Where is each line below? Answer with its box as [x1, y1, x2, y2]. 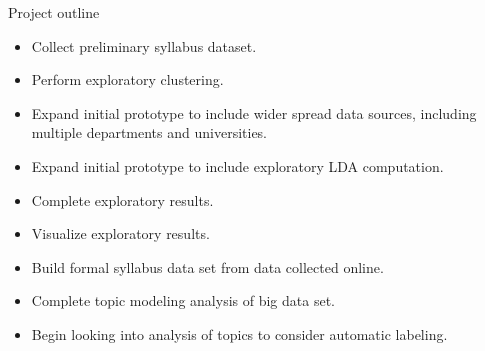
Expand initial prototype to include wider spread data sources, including [31, 102, 477, 123]
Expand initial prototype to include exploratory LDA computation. [31, 155, 444, 176]
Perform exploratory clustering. [31, 69, 224, 90]
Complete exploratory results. [31, 189, 214, 210]
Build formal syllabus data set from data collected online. [31, 256, 384, 277]
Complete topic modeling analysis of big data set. [31, 290, 335, 311]
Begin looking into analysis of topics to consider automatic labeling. [31, 323, 448, 344]
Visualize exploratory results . [31, 223, 210, 244]
